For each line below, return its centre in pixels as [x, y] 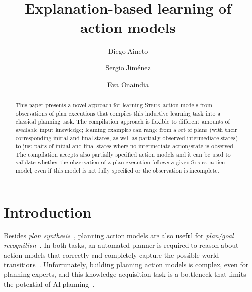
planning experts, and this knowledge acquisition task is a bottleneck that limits [125, 274]
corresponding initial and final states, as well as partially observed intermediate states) [127, 138]
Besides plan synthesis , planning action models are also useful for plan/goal [119, 235]
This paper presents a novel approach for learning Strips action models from [114, 105]
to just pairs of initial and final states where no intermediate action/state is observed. [125, 146]
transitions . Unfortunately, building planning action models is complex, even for [126, 264]
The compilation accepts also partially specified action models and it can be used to [123, 154]
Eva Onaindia [128, 84]
